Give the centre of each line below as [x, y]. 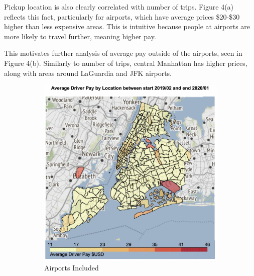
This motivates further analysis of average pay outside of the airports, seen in [123, 53]
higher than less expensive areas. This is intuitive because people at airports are [127, 26]
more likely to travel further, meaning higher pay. [80, 36]
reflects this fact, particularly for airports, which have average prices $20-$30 [122, 16]
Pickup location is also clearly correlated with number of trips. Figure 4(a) [119, 7]
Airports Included [72, 268]
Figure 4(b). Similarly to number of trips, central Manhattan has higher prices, [126, 63]
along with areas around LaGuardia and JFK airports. [88, 73]
